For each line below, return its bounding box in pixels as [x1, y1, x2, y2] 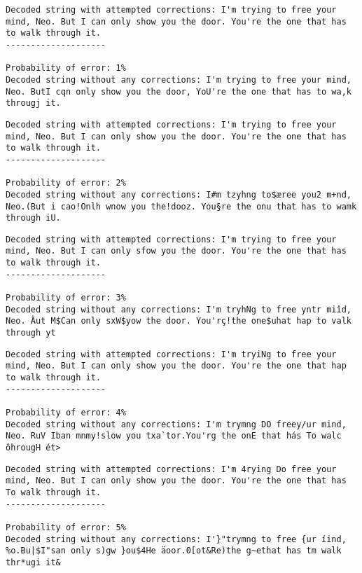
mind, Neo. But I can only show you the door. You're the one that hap [6, 361, 347, 371]
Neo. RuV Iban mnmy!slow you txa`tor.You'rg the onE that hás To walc [6, 431, 342, 441]
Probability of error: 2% [6, 178, 126, 188]
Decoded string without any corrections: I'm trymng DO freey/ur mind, [6, 419, 347, 429]
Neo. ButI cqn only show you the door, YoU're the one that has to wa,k [6, 86, 351, 97]
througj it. [6, 98, 61, 109]
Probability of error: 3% [6, 293, 126, 303]
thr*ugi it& [6, 557, 61, 567]
